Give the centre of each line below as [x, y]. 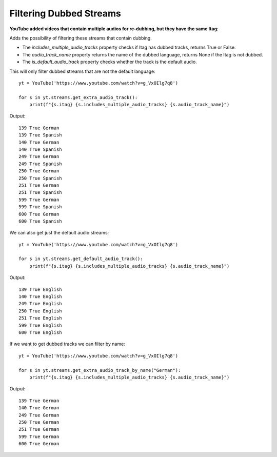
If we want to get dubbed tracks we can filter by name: [67, 344]
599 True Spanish [40, 207]
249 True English [40, 304]
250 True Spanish [40, 178]
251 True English [40, 318]
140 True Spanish [40, 150]
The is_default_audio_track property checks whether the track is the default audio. [110, 62]
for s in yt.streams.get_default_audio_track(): [81, 259]
